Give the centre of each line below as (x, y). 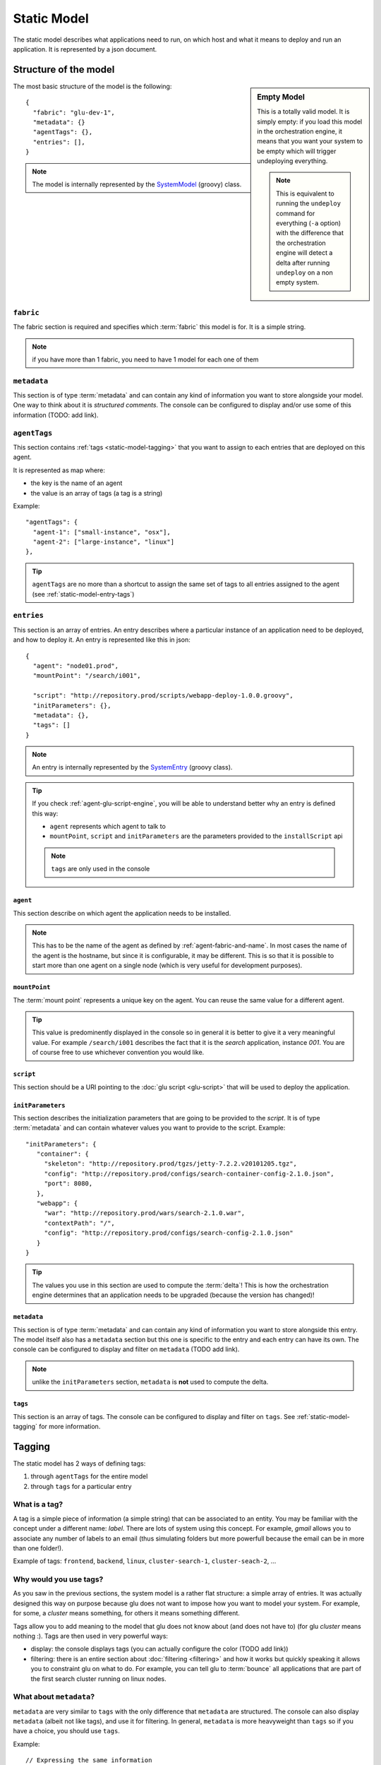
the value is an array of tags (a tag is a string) (97, 493)
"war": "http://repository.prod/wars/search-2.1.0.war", (145, 1213)
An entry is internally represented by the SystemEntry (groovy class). (132, 767)
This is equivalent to (305, 193)
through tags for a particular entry (81, 1486)
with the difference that (310, 233)
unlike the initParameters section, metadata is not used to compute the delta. (150, 1382)
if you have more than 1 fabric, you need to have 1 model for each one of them (145, 359)
